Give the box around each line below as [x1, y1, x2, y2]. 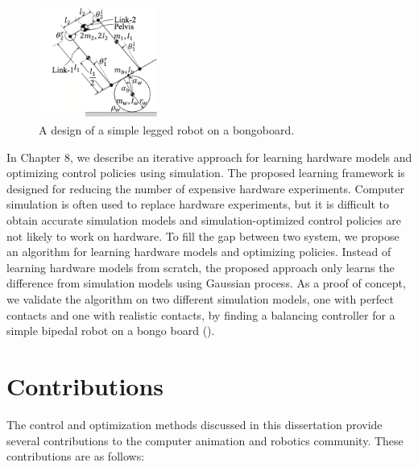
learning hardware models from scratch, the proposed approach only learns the [6, 258, 395, 275]
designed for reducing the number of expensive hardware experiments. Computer [6, 180, 405, 196]
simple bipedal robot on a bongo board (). [6, 322, 215, 339]
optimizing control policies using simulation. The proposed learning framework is [6, 164, 405, 181]
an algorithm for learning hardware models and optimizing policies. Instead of [6, 243, 391, 260]
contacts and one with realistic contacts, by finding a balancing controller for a [6, 306, 395, 323]
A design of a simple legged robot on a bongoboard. [39, 122, 295, 138]
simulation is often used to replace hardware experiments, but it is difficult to [6, 196, 389, 213]
